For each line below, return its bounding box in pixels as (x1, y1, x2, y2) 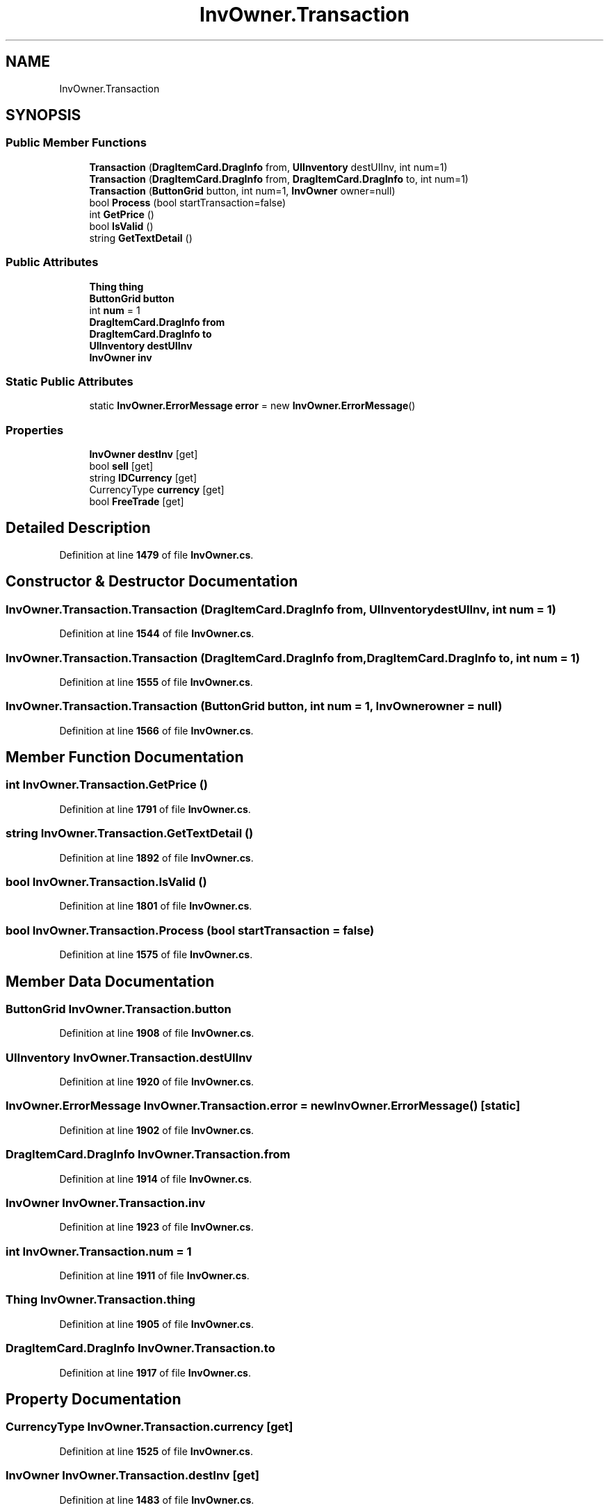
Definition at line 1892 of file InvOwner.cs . (59, 851, 254, 864)
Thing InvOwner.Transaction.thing (6, 1292, 195, 1307)
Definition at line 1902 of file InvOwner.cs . (59, 1124, 254, 1136)
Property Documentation (6, 1390, 181, 1408)
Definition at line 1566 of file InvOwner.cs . (59, 724, 254, 737)
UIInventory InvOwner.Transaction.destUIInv (6, 1050, 252, 1065)
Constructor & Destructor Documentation (6, 573, 298, 591)
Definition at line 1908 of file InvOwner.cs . (59, 1027, 254, 1040)
